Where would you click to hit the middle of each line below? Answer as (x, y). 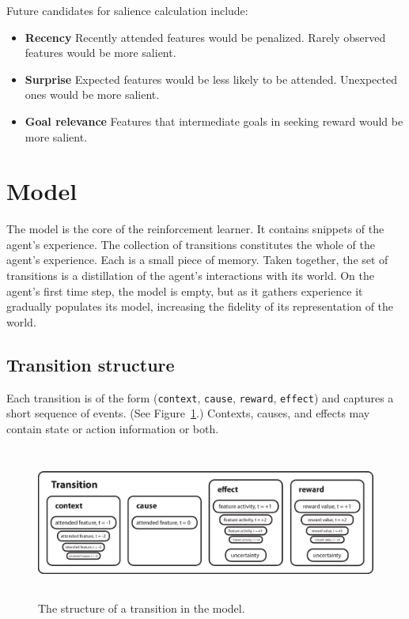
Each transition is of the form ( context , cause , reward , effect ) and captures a (200, 397)
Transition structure (91, 364)
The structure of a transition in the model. (142, 608)
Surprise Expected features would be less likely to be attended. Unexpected (211, 79)
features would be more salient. (100, 53)
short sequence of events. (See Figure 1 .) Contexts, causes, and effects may (188, 413)
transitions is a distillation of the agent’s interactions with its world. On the (191, 276)
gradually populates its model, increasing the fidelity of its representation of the (200, 306)
